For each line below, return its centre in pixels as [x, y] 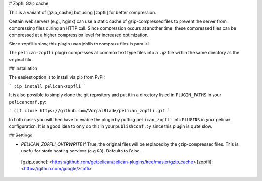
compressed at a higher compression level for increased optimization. [79, 35]
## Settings [21, 135]
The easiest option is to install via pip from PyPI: [57, 77]
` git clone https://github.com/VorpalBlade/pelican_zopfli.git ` [90, 111]
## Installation [23, 68]
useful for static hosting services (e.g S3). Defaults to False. [81, 151]
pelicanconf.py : [28, 102]
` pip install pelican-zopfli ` [47, 86]
